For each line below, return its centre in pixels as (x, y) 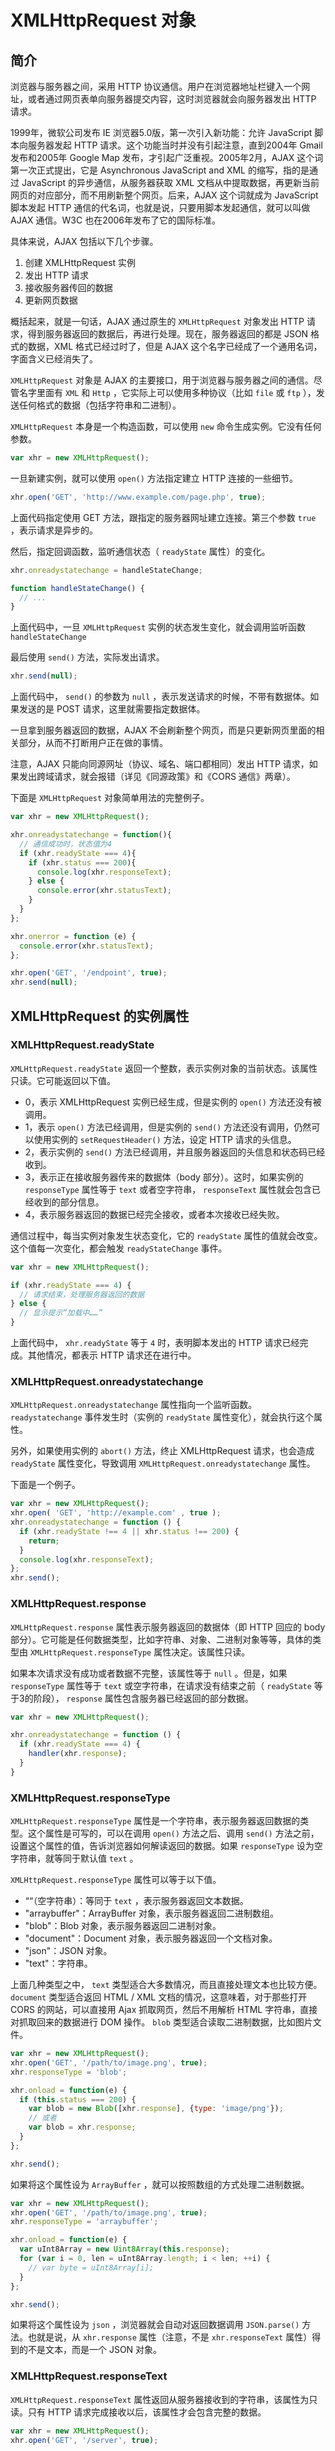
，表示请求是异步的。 (54, 530)
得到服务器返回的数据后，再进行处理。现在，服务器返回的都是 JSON (168, 334)
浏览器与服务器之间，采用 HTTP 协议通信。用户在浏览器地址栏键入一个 (156, 86)
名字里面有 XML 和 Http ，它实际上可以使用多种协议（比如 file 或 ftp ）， (167, 392)
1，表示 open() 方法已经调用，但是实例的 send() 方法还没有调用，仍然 (168, 1127)
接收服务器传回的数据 (68, 287)
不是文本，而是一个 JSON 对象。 (95, 2350)
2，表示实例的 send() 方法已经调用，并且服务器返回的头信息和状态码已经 (175, 1152)
